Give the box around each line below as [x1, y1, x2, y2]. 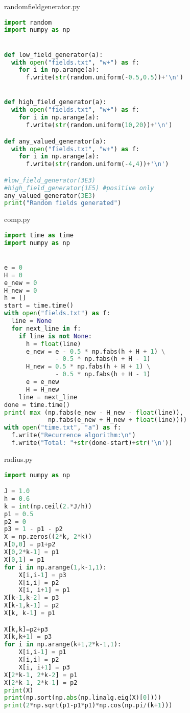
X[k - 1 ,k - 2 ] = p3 [4, 594, 59, 602]
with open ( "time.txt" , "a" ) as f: [4, 424, 122, 432]
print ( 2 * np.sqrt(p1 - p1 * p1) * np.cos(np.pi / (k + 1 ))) [4, 702, 173, 709]
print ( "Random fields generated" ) [4, 199, 122, 207]
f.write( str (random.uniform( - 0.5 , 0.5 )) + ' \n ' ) [26, 74, 183, 82]
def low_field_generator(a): [4, 51, 103, 58]
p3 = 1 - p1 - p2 [4, 525, 63, 533]
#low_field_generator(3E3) [4, 176, 96, 184]
